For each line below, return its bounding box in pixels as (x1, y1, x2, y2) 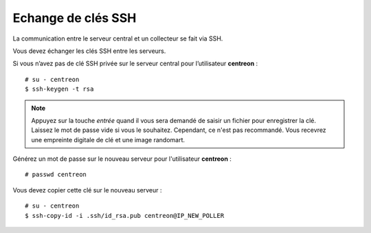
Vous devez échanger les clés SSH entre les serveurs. (12, 47, 166, 55)
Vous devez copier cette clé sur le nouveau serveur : (12, 186, 162, 194)
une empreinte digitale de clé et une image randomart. (31, 135, 185, 144)
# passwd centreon (25, 170, 87, 179)
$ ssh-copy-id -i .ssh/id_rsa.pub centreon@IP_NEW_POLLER (25, 212, 225, 219)
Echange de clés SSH (12, 10, 137, 25)
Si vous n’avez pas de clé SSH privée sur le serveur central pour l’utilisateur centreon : (12, 59, 258, 68)
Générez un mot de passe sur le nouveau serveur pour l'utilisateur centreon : (12, 155, 232, 163)
